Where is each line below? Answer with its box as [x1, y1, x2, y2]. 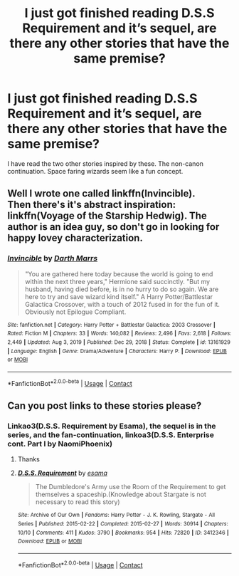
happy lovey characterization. [7, 232, 144, 244]
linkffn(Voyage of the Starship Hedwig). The [7, 210, 208, 222]
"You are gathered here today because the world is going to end [24, 269, 213, 278]
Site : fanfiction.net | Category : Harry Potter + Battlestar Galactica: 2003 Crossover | [7, 321, 216, 328]
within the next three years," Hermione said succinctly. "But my [24, 277, 211, 286]
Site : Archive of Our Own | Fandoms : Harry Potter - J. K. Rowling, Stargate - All [17, 511, 216, 519]
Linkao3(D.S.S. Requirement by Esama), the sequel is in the [7, 421, 216, 431]
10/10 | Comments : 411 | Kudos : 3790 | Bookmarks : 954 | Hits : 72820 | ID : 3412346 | [17, 529, 229, 536]
